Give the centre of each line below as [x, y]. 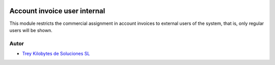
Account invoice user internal [57, 11]
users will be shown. [31, 30]
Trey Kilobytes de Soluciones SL [56, 54]
